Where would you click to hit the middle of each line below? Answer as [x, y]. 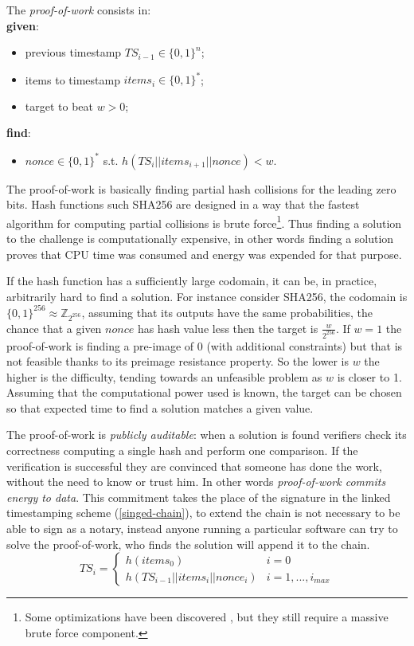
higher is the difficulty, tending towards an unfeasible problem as [164, 376]
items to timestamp [72, 79]
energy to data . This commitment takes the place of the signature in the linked [199, 497]
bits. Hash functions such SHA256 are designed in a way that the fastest [183, 204]
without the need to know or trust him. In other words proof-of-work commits [196, 482]
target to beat [59, 106]
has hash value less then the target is [228, 328]
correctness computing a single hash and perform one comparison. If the [182, 450]
